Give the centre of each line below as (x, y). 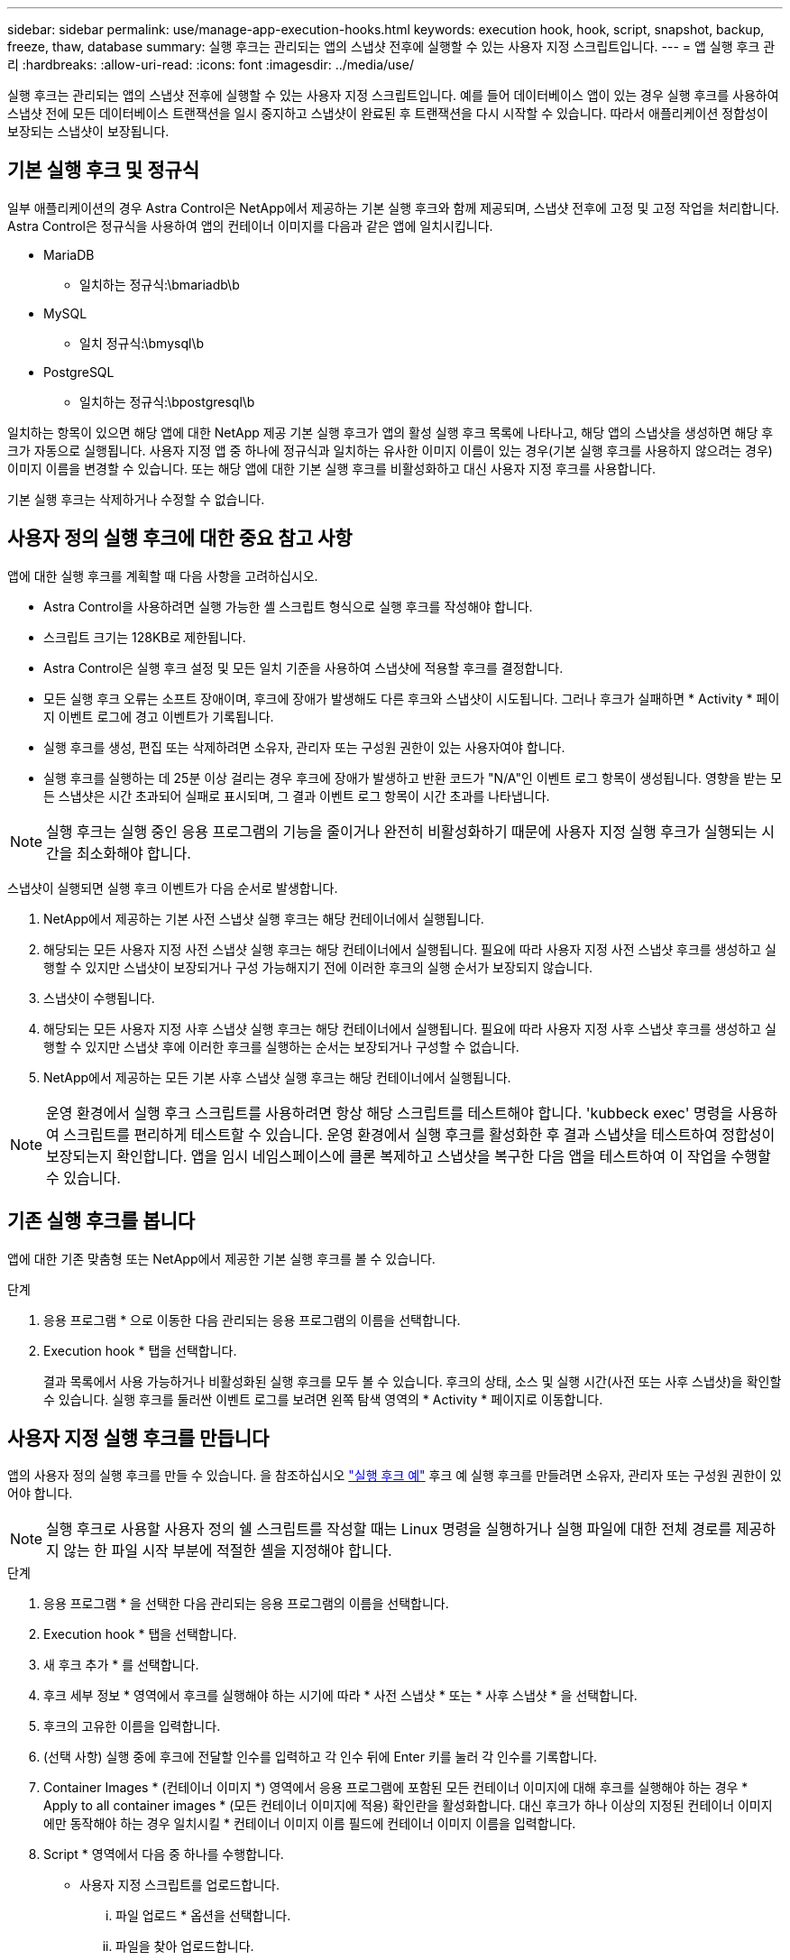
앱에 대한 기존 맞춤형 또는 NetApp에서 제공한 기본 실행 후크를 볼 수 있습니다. (221, 1258)
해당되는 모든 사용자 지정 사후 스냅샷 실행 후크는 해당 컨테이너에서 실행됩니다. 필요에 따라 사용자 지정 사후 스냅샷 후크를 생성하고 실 (410, 1028)
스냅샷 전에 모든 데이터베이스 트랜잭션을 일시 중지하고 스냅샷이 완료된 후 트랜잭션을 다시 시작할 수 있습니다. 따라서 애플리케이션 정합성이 (388, 113)
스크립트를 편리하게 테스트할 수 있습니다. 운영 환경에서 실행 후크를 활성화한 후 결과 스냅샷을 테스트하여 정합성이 (419, 1134)
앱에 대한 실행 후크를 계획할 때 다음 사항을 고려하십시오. (163, 575)
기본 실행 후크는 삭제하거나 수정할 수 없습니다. (136, 499)
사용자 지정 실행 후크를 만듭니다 (138, 1438)
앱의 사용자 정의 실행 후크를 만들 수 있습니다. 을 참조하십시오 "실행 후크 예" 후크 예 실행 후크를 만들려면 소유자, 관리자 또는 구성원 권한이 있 (395, 1476)
